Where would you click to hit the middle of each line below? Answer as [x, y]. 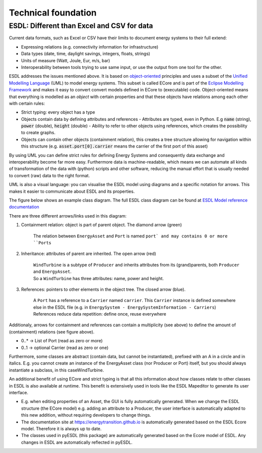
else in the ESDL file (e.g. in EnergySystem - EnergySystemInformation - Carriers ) [125, 307]
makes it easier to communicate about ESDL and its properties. [72, 191]
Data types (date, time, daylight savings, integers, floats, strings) [86, 54]
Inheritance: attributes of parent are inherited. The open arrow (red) [89, 254]
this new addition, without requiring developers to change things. [86, 415]
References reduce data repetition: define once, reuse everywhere [100, 314]
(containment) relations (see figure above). [52, 332]
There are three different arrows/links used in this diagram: [68, 216]
